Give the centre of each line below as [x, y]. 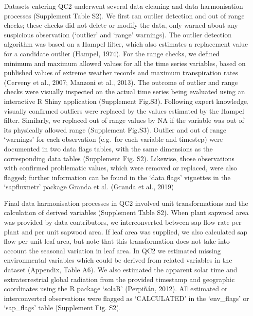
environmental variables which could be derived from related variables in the [118, 260]
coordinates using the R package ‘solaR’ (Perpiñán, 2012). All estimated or [116, 289]
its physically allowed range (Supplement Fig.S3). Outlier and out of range [115, 129]
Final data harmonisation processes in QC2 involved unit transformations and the [126, 203]
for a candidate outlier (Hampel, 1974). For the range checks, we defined [112, 53]
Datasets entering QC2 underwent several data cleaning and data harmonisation [124, 6]
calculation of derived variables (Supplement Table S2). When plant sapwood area [126, 212]
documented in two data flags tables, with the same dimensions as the [108, 148]
